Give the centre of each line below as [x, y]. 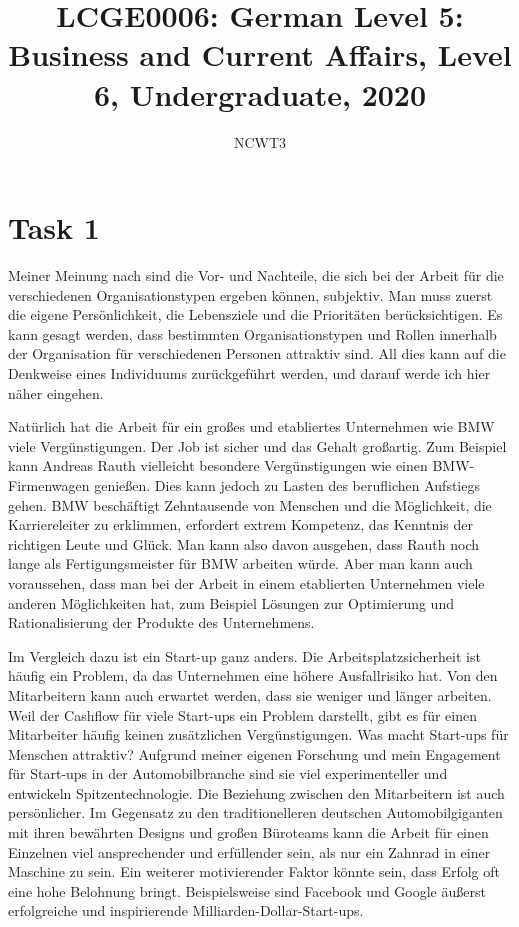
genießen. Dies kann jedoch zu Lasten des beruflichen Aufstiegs [287, 484]
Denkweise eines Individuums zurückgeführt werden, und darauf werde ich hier [249, 373]
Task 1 [54, 227]
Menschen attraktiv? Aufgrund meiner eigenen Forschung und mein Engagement [254, 753]
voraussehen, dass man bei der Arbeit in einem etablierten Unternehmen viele [246, 582]
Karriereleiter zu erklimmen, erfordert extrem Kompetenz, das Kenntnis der [240, 524]
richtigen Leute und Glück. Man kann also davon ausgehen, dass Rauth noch [244, 543]
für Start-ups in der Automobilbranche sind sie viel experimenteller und [228, 773]
